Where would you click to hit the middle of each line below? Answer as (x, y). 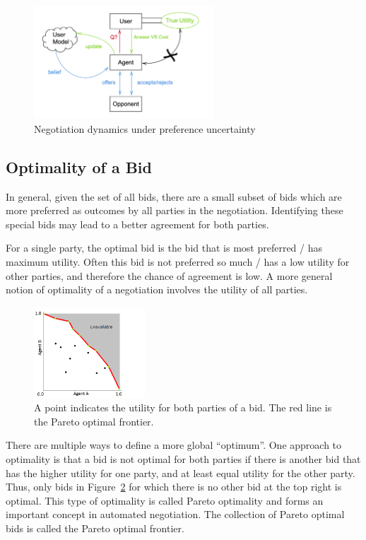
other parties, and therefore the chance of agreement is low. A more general (169, 275)
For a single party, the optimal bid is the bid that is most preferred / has (164, 248)
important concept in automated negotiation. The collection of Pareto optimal (175, 514)
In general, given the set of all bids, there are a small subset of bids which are (174, 196)
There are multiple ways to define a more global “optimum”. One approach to (174, 445)
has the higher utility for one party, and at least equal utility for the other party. (181, 472)
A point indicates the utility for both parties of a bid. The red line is (183, 407)
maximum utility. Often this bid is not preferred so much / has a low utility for (178, 262)
